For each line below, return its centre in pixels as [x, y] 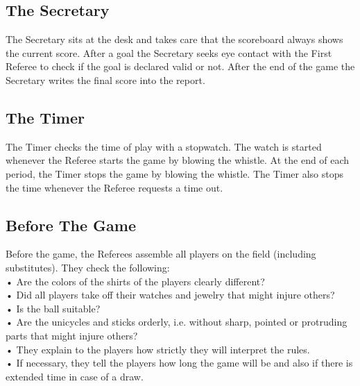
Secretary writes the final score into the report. [105, 79]
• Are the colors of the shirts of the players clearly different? [135, 281]
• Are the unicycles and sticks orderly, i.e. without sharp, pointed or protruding [177, 322]
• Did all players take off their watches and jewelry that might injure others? [170, 295]
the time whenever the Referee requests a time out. [114, 187]
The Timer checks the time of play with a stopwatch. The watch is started [164, 146]
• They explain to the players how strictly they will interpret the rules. [158, 349]
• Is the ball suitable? [53, 308]
